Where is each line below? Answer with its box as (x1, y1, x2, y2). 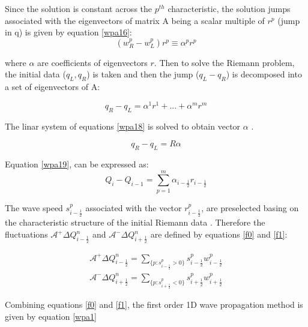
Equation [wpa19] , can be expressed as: (5, 158, 149, 170)
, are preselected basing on (201, 201, 299, 214)
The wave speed (5, 201, 63, 214)
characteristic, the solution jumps (168, 2, 291, 14)
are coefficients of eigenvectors (37, 56, 148, 68)
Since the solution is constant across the (5, 2, 152, 14)
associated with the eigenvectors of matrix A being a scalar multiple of (5, 14, 265, 26)
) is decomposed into (226, 68, 302, 80)
